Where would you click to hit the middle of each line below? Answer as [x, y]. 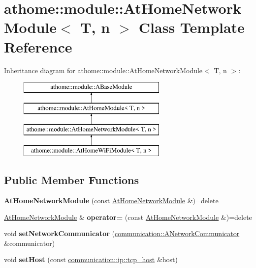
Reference [38, 46]
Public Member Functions [71, 180]
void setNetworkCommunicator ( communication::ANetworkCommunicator [122, 233]
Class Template [192, 27]
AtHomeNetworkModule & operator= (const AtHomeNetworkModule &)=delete [128, 217]
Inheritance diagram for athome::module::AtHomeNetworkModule [103, 70]
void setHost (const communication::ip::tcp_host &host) [91, 259]
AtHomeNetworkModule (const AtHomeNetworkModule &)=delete [111, 201]
